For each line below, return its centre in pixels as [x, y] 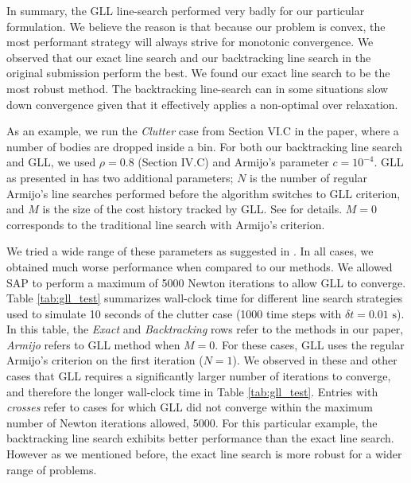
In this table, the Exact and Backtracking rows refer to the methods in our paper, [205, 329]
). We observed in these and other [315, 360]
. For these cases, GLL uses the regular [310, 344]
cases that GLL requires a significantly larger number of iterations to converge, [199, 376]
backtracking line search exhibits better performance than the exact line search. [200, 438]
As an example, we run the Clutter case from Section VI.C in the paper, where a [203, 131]
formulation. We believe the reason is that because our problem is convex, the [196, 26]
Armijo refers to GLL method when [93, 344]
